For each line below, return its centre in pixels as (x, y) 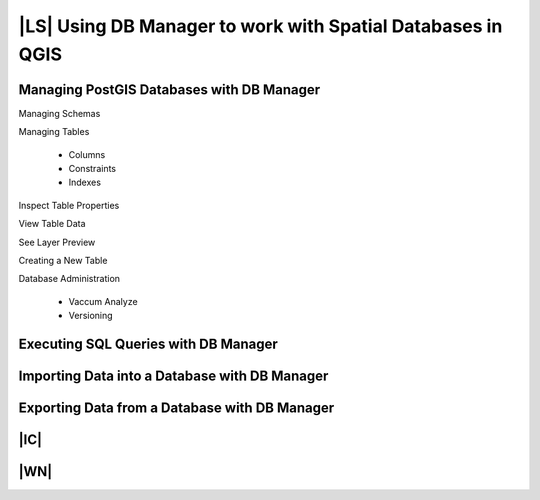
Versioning (91, 316)
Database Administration (69, 279)
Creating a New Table (63, 260)
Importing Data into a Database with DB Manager (173, 375)
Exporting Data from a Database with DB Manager (176, 408)
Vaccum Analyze (103, 301)
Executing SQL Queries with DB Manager (148, 343)
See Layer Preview (57, 242)
